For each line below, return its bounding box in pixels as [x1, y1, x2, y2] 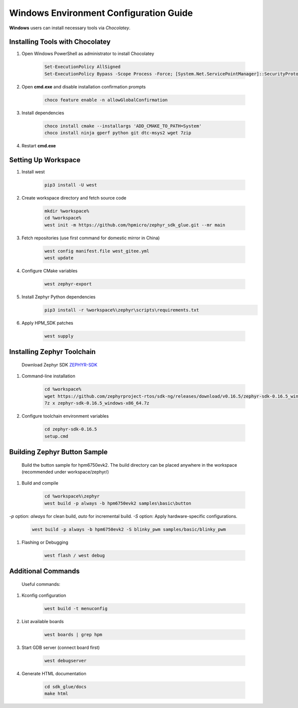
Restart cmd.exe [21, 143, 56, 149]
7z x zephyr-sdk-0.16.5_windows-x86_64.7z [44, 400, 149, 406]
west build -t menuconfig [44, 606, 108, 612]
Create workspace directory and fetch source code [21, 195, 127, 201]
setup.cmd [44, 433, 69, 439]
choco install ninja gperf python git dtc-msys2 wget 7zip [44, 130, 191, 136]
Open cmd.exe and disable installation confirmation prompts [21, 83, 146, 89]
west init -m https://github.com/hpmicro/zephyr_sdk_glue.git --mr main [44, 222, 225, 228]
